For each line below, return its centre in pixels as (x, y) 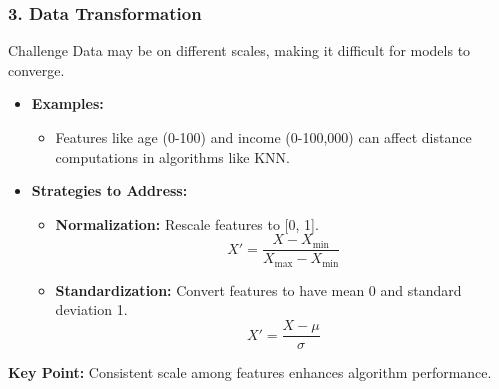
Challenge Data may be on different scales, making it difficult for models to (239, 50)
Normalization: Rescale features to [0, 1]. (187, 223)
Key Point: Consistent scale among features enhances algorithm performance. (250, 372)
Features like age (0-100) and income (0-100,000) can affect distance (263, 137)
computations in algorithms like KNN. (172, 156)
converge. (36, 69)
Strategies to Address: (109, 190)
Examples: (67, 103)
